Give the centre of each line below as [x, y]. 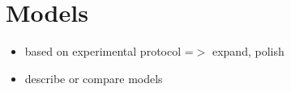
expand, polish [248, 51]
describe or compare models [94, 78]
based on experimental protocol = [109, 51]
